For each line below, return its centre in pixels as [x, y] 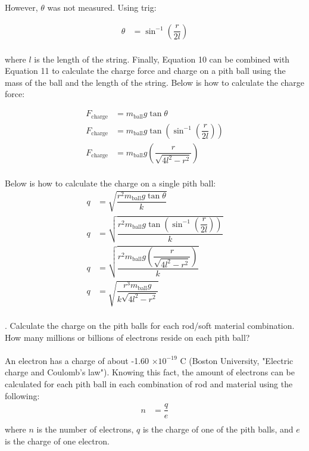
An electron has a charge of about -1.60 [77, 360]
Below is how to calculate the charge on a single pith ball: [110, 183]
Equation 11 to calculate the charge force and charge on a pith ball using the [145, 71]
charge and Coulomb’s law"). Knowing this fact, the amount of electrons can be [150, 372]
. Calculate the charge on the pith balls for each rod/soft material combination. [150, 326]
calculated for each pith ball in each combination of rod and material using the [149, 384]
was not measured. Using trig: [102, 7]
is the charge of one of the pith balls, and [218, 429]
